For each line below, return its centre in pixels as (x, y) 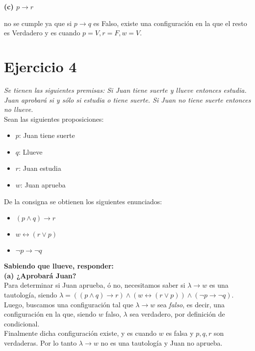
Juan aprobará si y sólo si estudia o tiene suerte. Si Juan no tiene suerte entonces (127, 99)
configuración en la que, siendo (50, 314)
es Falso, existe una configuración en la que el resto (170, 23)
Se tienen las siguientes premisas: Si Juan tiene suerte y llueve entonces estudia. (125, 90)
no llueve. (19, 109)
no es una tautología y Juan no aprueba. (162, 343)
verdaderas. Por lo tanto (40, 343)
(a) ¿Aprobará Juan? (40, 275)
